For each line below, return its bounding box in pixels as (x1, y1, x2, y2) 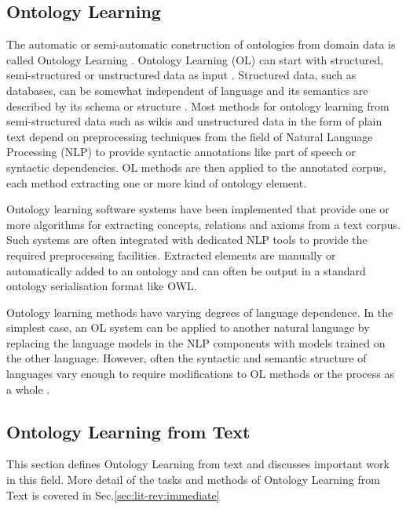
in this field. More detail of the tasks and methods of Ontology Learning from (6, 471, 380, 488)
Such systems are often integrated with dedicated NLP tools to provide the (6, 231, 368, 248)
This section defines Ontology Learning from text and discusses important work (6, 456, 390, 472)
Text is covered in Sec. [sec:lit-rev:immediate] (6, 486, 220, 503)
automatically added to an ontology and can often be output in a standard (6, 262, 366, 278)
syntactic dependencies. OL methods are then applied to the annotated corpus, (6, 158, 386, 175)
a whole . (6, 380, 50, 397)
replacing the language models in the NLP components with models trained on (6, 334, 386, 351)
